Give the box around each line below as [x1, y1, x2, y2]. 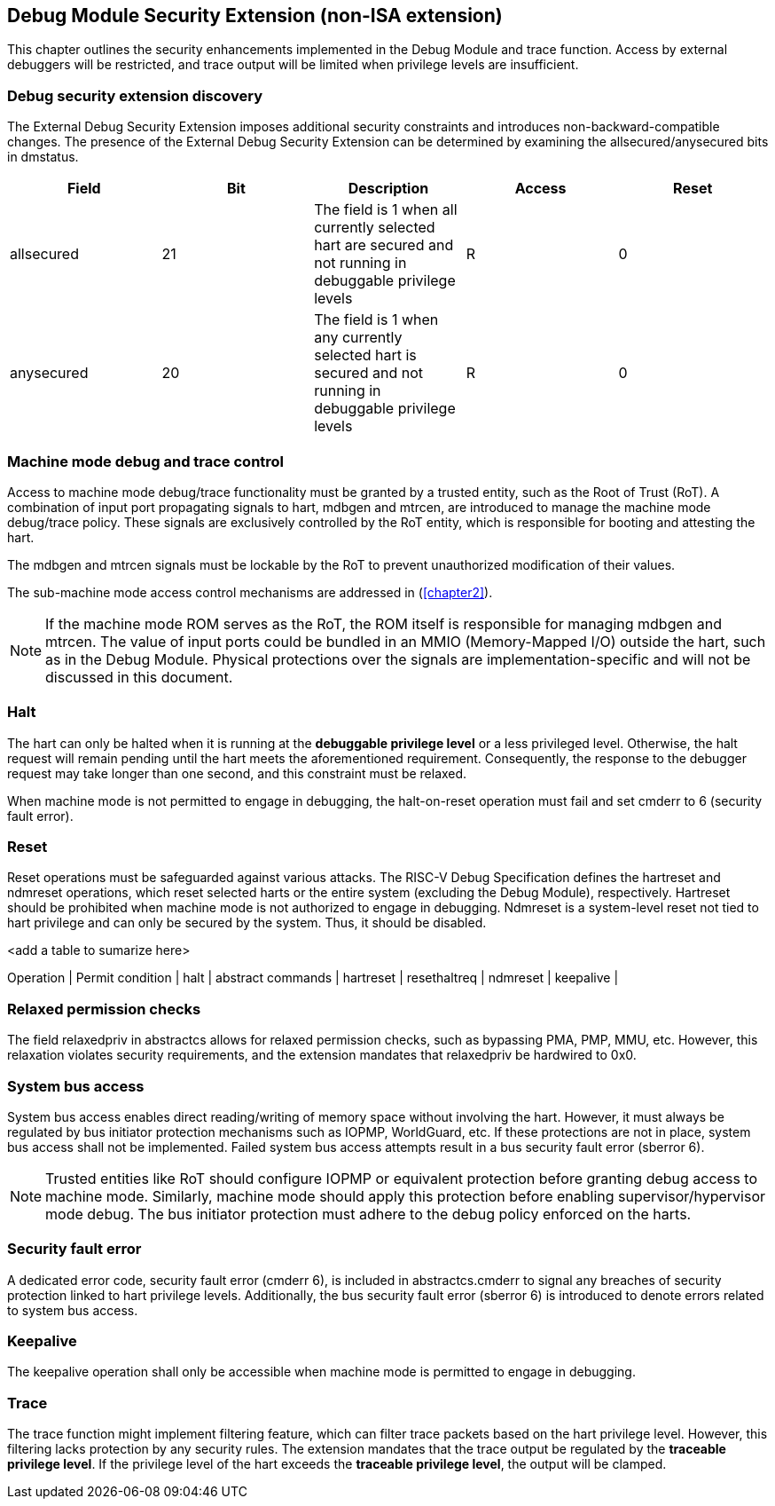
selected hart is [314, 346, 417, 365]
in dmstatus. [7, 149, 79, 165]
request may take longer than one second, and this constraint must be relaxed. [7, 765, 467, 781]
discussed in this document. [45, 667, 233, 686]
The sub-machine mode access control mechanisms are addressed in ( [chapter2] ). [7, 584, 493, 600]
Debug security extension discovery [7, 86, 263, 105]
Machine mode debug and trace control [7, 452, 285, 470]
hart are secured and [314, 236, 454, 255]
